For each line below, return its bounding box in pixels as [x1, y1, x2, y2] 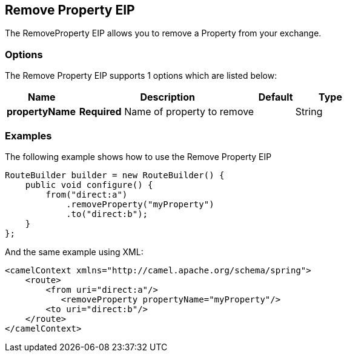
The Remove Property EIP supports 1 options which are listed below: [5, 70, 277, 81]
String [295, 105, 323, 118]
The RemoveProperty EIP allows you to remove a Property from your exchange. [5, 28, 322, 39]
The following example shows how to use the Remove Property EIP [5, 151, 272, 162]
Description [140, 91, 195, 104]
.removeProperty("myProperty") [66, 199, 214, 209]
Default [258, 91, 293, 104]
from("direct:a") [45, 189, 128, 199]
